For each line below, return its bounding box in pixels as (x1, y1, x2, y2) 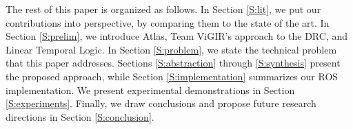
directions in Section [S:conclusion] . (6, 109, 154, 124)
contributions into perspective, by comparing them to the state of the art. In (6, 15, 330, 30)
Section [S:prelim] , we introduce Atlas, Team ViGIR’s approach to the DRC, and (6, 29, 348, 43)
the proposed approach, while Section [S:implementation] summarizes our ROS (6, 69, 339, 83)
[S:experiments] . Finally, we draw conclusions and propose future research (6, 96, 316, 110)
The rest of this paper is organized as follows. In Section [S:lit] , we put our (6, 2, 321, 16)
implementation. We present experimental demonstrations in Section (6, 82, 295, 97)
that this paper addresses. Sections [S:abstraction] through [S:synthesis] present (6, 56, 341, 70)
